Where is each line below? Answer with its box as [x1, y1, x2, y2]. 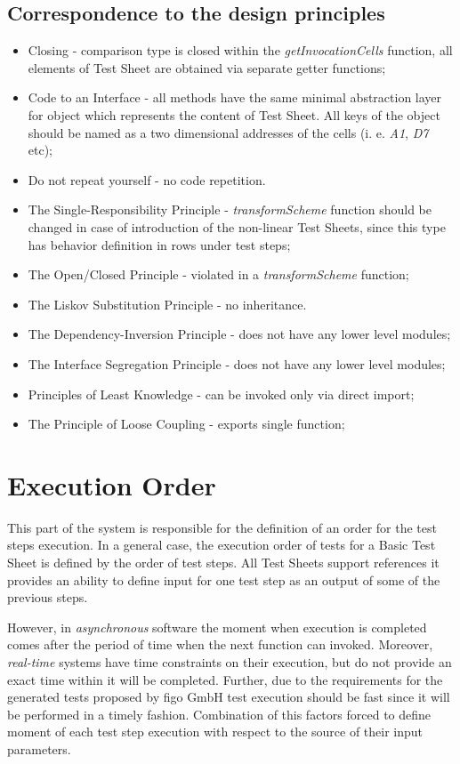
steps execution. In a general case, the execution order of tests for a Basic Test [7, 535, 436, 554]
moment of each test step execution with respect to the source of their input [7, 722, 424, 741]
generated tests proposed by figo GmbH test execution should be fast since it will [7, 688, 450, 706]
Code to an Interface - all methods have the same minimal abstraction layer [28, 88, 442, 107]
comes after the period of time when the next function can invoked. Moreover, [7, 635, 433, 654]
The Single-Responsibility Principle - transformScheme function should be [28, 200, 432, 219]
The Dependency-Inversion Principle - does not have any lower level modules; [28, 325, 451, 343]
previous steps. [7, 588, 88, 607]
